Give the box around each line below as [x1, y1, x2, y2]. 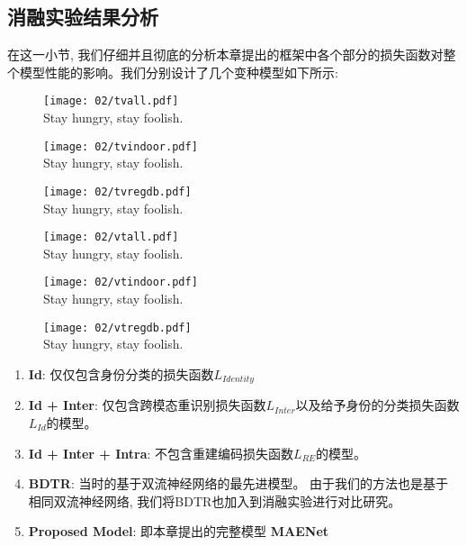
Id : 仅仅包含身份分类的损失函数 [28, 364, 214, 383]
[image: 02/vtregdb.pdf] [43, 321, 192, 334]
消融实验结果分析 [7, 3, 158, 31]
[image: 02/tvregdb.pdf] [43, 185, 192, 198]
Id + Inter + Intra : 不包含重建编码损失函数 [28, 443, 294, 462]
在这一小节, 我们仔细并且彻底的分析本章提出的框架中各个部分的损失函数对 [7, 45, 444, 64]
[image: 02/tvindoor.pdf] [43, 140, 198, 153]
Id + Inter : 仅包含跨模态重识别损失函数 [28, 396, 266, 414]
